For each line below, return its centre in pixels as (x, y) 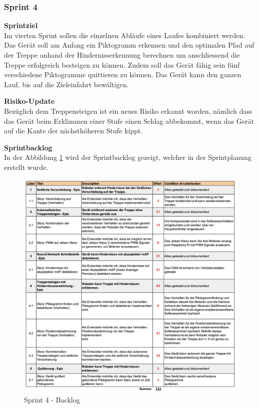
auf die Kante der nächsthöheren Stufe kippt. (73, 131)
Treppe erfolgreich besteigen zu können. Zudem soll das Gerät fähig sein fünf (122, 64)
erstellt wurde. (26, 167)
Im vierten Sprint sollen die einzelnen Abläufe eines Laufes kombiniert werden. (125, 35)
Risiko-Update (30, 101)
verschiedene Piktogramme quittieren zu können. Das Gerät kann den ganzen (123, 74)
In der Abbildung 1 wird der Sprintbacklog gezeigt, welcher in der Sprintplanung (128, 157)
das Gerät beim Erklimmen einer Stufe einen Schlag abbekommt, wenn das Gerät (129, 121)
